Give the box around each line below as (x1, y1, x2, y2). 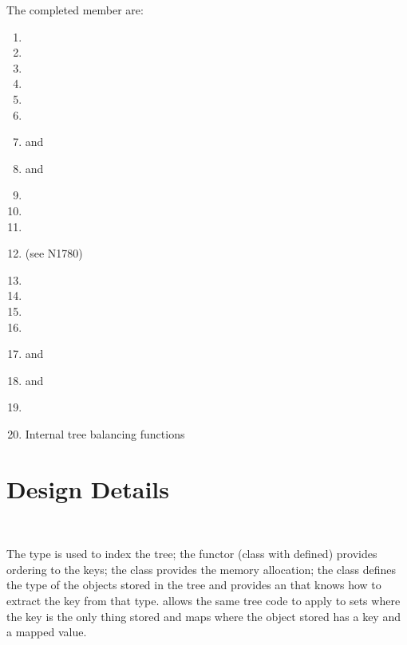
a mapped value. (6, 623, 87, 640)
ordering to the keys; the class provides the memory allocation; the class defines (6, 560, 396, 577)
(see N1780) (25, 245, 83, 262)
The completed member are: (6, 2, 144, 18)
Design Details (6, 472, 170, 505)
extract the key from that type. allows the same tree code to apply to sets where (6, 592, 401, 608)
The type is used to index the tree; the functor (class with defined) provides (6, 545, 377, 562)
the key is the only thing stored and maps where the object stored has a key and (6, 608, 401, 624)
